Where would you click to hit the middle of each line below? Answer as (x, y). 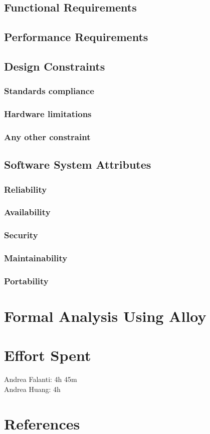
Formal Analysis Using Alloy (105, 316)
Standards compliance (49, 91)
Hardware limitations (48, 114)
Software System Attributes (78, 164)
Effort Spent (48, 355)
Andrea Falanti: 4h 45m (41, 379)
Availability (27, 212)
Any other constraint (47, 136)
